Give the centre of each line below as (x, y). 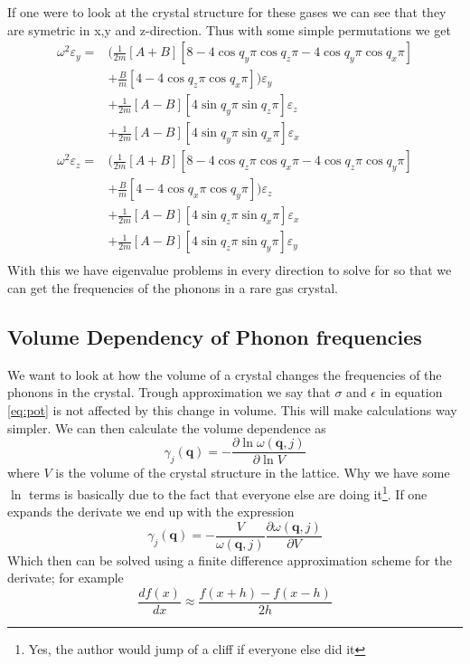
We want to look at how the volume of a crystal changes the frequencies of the (225, 374)
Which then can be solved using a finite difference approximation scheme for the (230, 560)
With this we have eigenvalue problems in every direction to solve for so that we (230, 270)
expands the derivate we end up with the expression (151, 512)
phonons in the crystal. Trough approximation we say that (169, 392)
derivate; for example (66, 578)
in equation (411, 392)
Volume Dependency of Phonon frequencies (215, 337)
